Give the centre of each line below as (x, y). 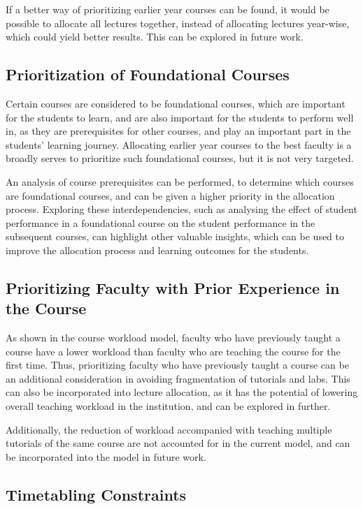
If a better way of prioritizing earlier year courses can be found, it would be (168, 9)
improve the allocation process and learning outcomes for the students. (157, 250)
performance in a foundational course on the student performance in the (161, 222)
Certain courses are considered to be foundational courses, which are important (176, 103)
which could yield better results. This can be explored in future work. (155, 37)
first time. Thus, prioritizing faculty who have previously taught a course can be (177, 365)
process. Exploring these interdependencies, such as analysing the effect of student (181, 209)
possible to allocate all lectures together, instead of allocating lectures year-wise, (178, 23)
